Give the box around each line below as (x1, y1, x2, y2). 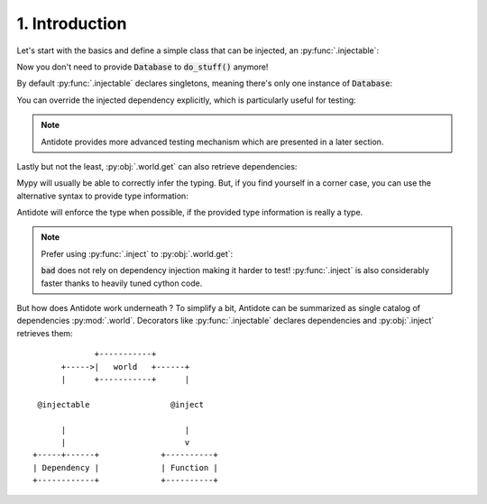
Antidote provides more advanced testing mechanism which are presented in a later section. (41, 136, 384, 147)
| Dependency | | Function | (32, 463, 218, 472)
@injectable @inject (37, 399, 205, 409)
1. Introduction (16, 14, 127, 33)
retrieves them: (16, 327, 73, 338)
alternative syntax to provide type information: (16, 190, 188, 201)
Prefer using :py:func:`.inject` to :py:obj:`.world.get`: (41, 248, 234, 259)
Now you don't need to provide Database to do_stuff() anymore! (16, 61, 269, 72)
